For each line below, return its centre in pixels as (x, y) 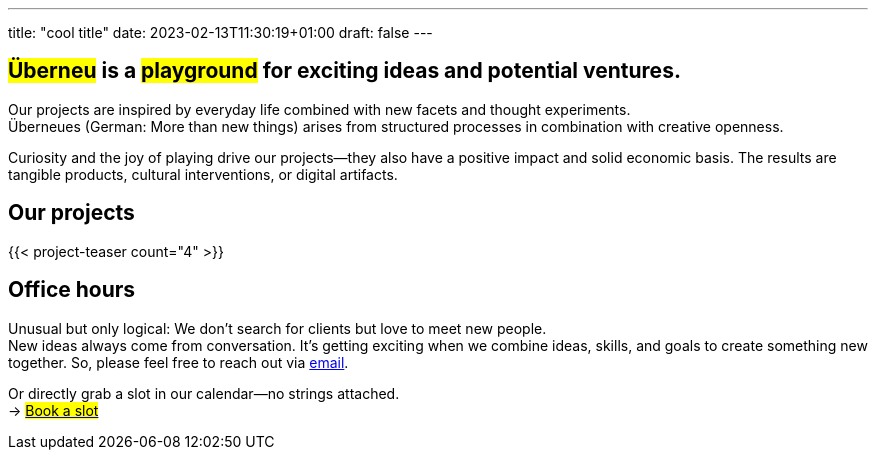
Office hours (72, 290)
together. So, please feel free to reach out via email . (178, 362)
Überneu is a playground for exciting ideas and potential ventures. (344, 71)
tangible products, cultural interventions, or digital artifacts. (203, 174)
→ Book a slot (53, 410)
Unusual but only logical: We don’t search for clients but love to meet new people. (277, 328)
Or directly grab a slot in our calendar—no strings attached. (204, 393)
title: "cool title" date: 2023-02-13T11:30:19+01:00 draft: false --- (220, 32)
